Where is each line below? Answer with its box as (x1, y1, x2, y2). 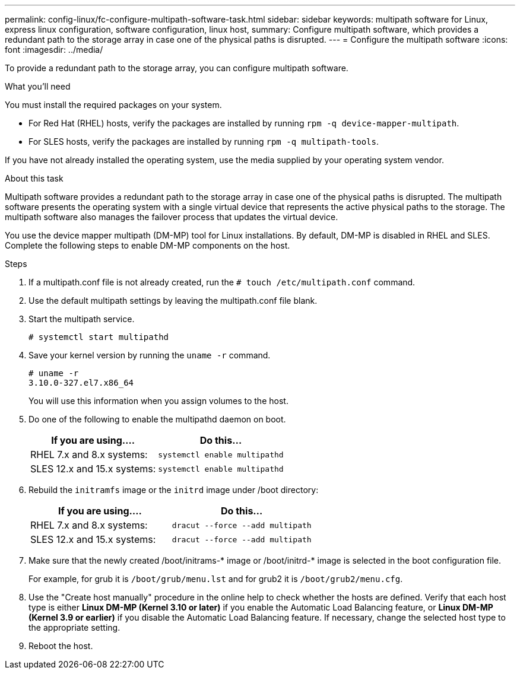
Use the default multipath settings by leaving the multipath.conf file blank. (28, 295, 318, 306)
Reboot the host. (28, 641, 93, 651)
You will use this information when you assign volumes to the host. (28, 396, 288, 406)
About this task (5, 173, 64, 183)
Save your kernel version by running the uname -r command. (28, 350, 271, 360)
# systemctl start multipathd (28, 332, 169, 342)
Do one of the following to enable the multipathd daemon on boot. (28, 414, 286, 424)
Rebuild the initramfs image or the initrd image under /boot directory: (28, 485, 319, 495)
